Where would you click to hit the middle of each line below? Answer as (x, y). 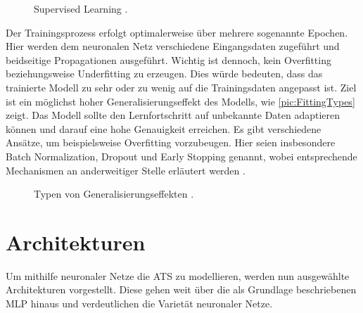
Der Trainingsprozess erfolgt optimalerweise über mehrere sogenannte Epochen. (177, 32)
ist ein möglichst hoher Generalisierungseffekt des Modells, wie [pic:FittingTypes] (180, 101)
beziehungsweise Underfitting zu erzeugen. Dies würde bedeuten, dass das (164, 74)
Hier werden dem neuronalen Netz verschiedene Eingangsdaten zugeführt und (173, 46)
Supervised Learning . (81, 8)
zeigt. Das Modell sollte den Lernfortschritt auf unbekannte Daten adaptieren (173, 115)
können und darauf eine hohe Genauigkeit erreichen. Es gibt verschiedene (164, 128)
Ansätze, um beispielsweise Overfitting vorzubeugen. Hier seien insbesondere (171, 142)
